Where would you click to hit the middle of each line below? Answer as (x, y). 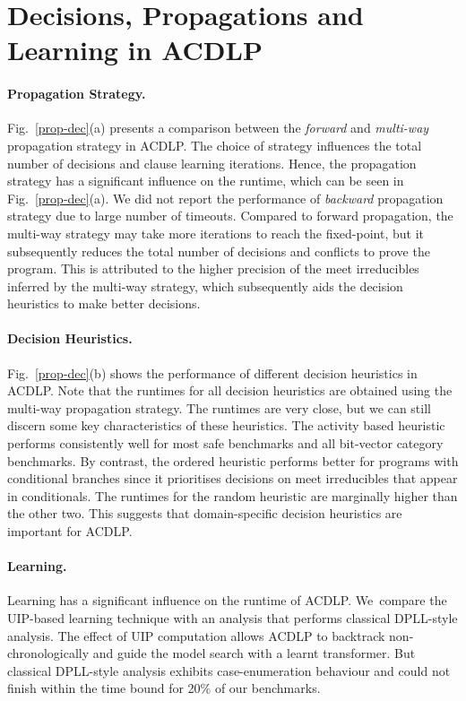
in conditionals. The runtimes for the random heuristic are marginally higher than (233, 495)
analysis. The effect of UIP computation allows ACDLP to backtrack (196, 635)
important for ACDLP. (70, 531)
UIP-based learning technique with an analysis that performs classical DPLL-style (233, 618)
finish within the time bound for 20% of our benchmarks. (164, 688)
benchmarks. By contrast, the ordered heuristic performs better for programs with (233, 460)
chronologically (48, 653)
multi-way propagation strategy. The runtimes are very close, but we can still (219, 407)
